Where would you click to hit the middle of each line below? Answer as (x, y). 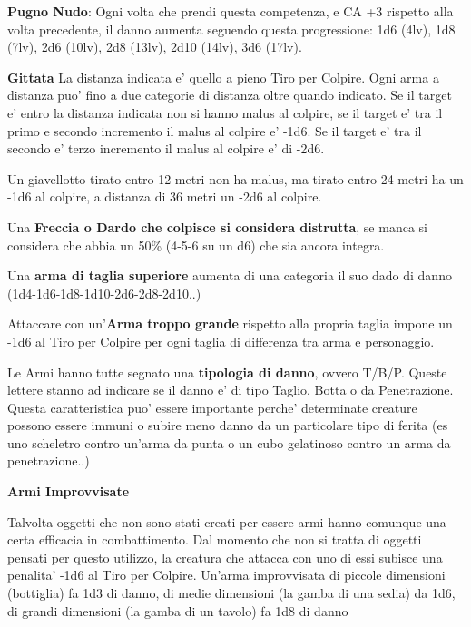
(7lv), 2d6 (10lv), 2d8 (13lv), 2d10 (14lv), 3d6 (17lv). (155, 47)
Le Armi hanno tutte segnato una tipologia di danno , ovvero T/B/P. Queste (227, 372)
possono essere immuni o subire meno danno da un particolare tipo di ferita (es (228, 425)
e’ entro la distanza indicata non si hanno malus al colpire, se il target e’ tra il (225, 112)
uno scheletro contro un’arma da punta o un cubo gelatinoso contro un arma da (229, 442)
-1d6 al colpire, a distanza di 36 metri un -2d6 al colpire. (165, 196)
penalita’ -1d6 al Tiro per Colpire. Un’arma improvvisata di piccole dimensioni (226, 575)
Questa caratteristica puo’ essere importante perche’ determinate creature (212, 407)
